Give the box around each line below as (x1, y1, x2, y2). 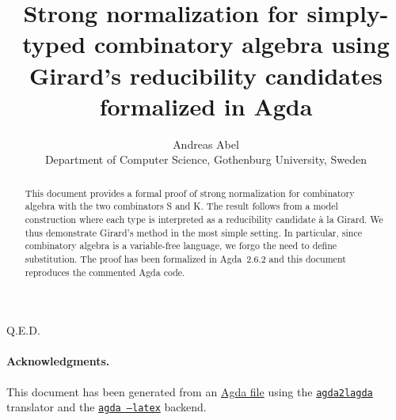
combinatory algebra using (93, 28, 390, 60)
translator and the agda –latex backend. (6, 399, 207, 415)
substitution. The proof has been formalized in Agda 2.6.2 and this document (25, 252, 346, 265)
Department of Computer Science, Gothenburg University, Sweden (44, 151, 367, 168)
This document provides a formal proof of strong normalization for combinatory (25, 186, 355, 199)
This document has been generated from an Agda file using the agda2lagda (6, 383, 373, 399)
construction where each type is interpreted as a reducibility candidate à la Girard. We (25, 212, 383, 225)
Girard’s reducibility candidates (29, 59, 383, 91)
